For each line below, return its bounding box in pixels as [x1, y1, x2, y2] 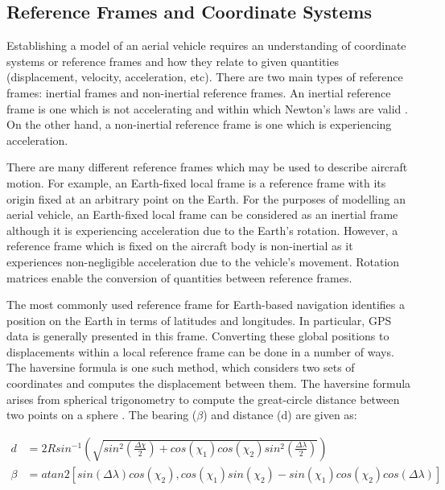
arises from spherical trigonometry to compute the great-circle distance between [6, 390, 400, 407]
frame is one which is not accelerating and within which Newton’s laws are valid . [6, 100, 408, 117]
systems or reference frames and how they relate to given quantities [6, 52, 340, 69]
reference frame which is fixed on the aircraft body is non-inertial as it [6, 237, 353, 254]
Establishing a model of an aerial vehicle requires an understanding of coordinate [6, 37, 406, 54]
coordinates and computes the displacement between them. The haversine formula [6, 375, 411, 392]
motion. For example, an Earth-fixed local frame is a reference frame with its [6, 174, 386, 191]
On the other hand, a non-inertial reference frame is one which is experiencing [6, 116, 392, 133]
